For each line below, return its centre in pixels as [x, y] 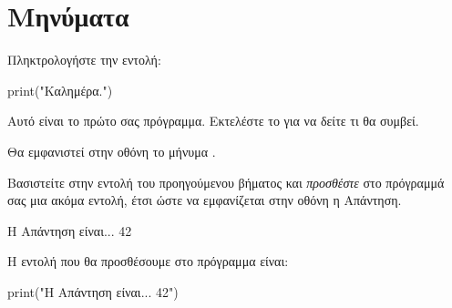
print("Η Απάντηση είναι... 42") [93, 291]
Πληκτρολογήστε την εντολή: [84, 60]
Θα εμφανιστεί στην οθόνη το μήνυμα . [112, 151]
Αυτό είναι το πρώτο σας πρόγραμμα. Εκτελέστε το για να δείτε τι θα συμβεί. [213, 121]
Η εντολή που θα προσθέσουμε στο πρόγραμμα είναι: [148, 261]
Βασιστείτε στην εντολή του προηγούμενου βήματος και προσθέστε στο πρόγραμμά [226, 182]
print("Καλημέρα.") [60, 90]
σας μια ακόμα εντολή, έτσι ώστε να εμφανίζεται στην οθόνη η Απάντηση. [205, 200]
